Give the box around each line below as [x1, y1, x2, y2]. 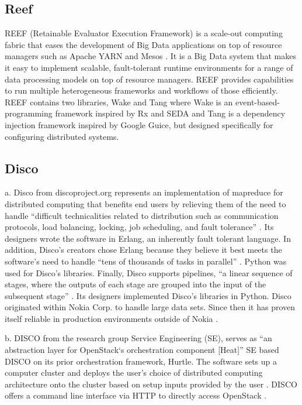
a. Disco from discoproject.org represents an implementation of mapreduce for [5, 186, 283, 198]
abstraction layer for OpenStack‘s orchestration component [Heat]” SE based [5, 344, 279, 356]
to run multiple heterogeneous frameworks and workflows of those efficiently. [5, 84, 278, 97]
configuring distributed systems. [5, 130, 119, 142]
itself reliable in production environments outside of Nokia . [5, 312, 218, 324]
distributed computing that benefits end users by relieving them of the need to [5, 197, 286, 210]
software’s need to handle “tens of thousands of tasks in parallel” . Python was [5, 255, 287, 267]
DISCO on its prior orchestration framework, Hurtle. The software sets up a [5, 355, 277, 367]
